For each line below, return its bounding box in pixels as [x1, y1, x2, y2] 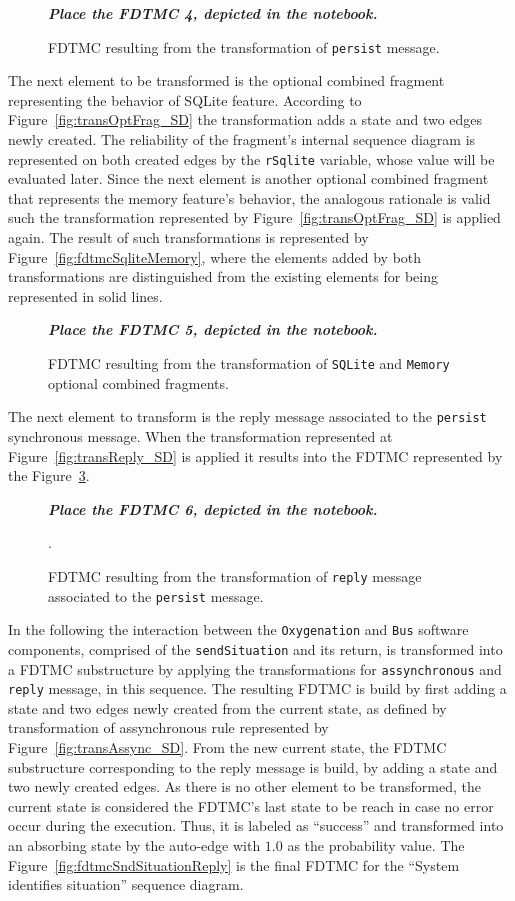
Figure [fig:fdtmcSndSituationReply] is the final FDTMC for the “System [8, 854, 460, 875]
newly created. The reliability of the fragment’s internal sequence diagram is [8, 129, 476, 150]
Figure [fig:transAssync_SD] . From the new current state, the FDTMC [8, 737, 447, 758]
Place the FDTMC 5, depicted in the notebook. [48, 319, 378, 340]
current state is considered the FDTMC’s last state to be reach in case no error [8, 795, 494, 816]
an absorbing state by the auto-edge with [8, 835, 261, 855]
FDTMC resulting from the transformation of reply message [48, 565, 422, 586]
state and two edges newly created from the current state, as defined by [8, 697, 447, 718]
